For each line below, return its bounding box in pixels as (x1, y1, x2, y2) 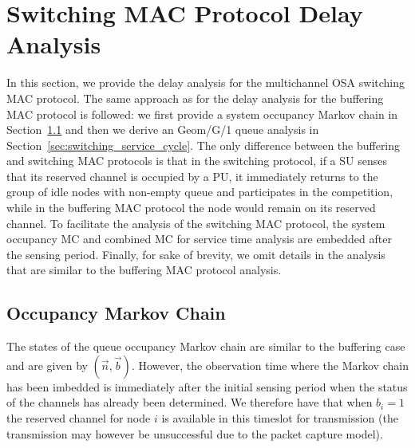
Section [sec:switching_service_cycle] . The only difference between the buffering (6, 136, 401, 153)
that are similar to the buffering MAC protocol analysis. (6, 261, 282, 278)
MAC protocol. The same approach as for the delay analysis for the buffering (6, 89, 384, 106)
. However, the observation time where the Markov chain (131, 356, 409, 373)
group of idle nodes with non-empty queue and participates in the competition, (6, 183, 393, 200)
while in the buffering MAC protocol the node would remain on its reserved (6, 199, 376, 216)
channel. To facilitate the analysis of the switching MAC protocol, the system (6, 214, 385, 231)
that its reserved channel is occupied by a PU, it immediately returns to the (6, 167, 378, 184)
